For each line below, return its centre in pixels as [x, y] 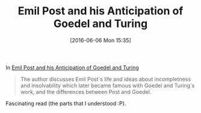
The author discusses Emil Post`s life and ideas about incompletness [105, 79]
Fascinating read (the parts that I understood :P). [66, 103]
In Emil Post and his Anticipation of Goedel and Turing [72, 68]
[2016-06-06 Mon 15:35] [100, 40]
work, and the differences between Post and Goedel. [86, 91]
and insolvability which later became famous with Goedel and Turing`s [107, 85]
